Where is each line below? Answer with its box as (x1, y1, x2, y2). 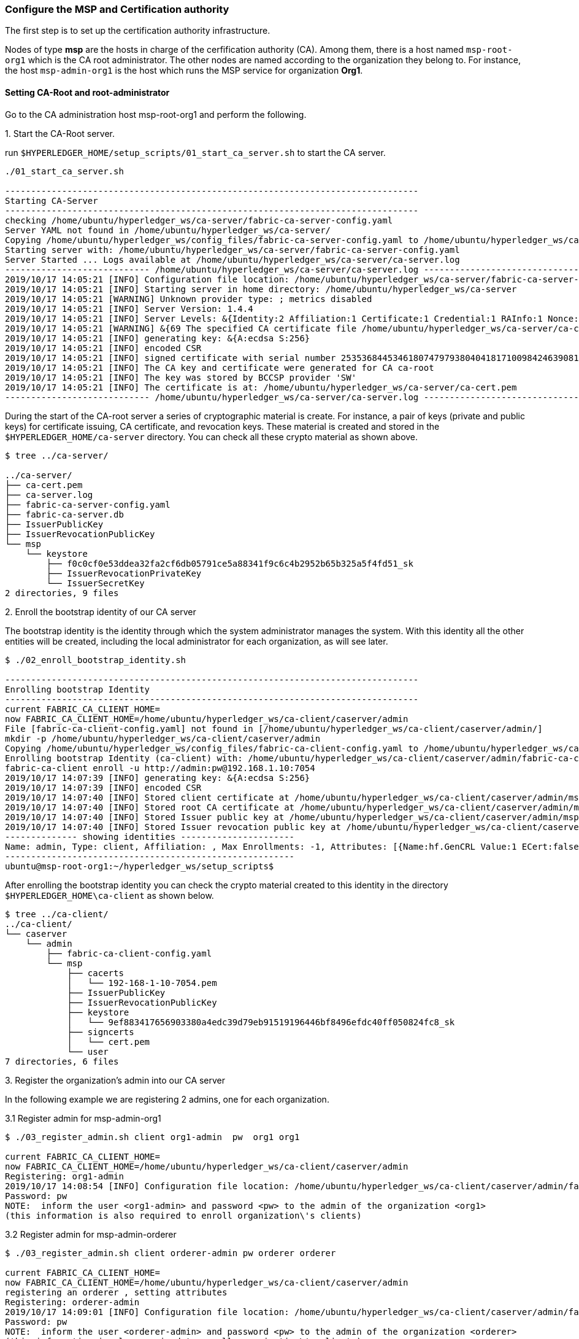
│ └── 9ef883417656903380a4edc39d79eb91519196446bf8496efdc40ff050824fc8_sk (67, 1017, 455, 1027)
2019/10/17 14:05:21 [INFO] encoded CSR (5, 343, 202, 353)
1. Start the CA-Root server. (5, 128, 115, 139)
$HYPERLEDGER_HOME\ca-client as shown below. (5, 890, 214, 901)
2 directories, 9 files (5, 588, 119, 598)
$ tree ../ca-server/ (5, 450, 109, 460)
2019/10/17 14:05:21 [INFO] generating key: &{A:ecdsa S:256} (5, 333, 310, 343)
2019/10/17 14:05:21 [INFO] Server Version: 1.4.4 (5, 303, 253, 314)
